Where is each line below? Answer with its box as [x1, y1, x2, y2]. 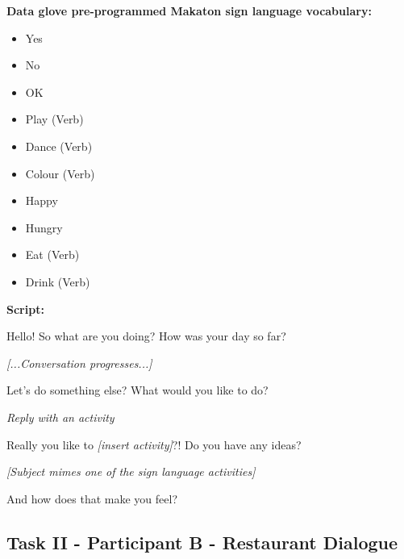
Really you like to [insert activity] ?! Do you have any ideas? [6, 436, 302, 453]
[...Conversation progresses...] [6, 354, 152, 371]
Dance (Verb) [25, 137, 93, 154]
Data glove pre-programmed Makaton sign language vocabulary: [6, 2, 372, 19]
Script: [6, 300, 44, 317]
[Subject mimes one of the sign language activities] [6, 463, 256, 480]
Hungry [25, 219, 63, 236]
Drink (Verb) [25, 273, 90, 290]
